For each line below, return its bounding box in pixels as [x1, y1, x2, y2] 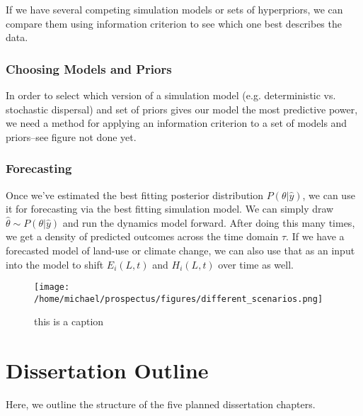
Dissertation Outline [6, 356, 209, 385]
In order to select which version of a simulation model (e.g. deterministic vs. [6, 88, 336, 102]
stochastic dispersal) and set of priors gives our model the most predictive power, [6, 101, 358, 116]
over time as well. [218, 257, 294, 271]
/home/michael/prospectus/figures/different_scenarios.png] [34, 293, 323, 304]
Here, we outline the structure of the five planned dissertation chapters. [6, 397, 316, 412]
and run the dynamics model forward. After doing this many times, [62, 215, 355, 230]
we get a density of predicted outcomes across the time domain [6, 229, 279, 244]
